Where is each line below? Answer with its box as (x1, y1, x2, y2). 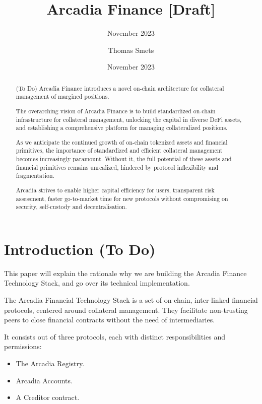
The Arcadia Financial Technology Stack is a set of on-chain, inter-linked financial (4, 295, 258, 305)
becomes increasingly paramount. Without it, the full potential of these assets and (16, 155, 232, 163)
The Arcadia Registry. (16, 358, 85, 368)
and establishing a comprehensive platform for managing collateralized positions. (16, 123, 228, 132)
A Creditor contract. (16, 392, 80, 402)
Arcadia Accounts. (16, 375, 73, 385)
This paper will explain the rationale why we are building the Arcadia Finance (4, 267, 247, 278)
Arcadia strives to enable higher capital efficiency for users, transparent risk (16, 185, 215, 194)
